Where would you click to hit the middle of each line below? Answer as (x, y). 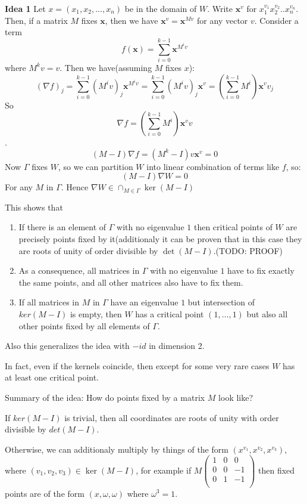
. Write (220, 8)
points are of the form (45, 493)
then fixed (277, 470)
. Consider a (276, 20)
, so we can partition (95, 166)
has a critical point (170, 314)
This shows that (34, 207)
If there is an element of (62, 227)
